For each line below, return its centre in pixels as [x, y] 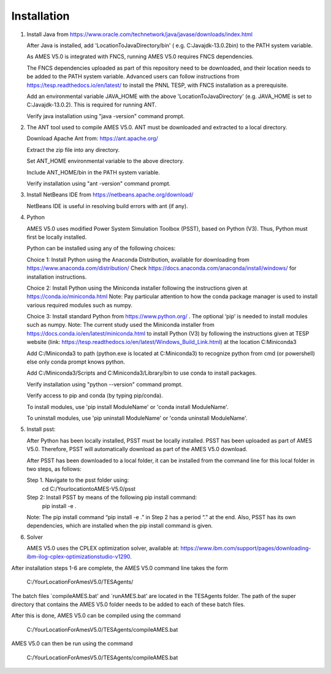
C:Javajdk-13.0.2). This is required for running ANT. [92, 105]
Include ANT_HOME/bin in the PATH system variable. [93, 172]
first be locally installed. [57, 237]
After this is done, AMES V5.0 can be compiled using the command [96, 616]
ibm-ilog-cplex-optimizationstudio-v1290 [78, 556]
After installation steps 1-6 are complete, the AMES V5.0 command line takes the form [120, 568]
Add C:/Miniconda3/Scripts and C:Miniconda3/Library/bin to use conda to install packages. [142, 373]
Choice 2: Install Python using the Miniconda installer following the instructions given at [137, 288]
